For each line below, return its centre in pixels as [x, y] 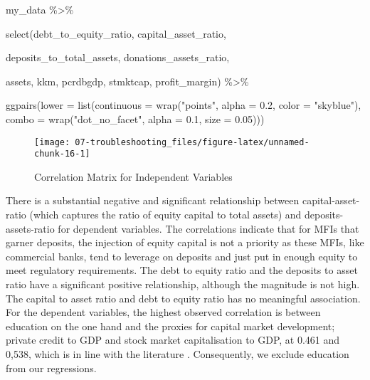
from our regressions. [51, 368]
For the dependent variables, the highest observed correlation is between [163, 312]
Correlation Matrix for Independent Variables [133, 176]
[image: [52, 142]
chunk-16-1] [62, 154]
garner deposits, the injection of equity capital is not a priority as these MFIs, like [185, 242]
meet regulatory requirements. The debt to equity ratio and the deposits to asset [182, 270]
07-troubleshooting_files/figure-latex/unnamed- [192, 142]
